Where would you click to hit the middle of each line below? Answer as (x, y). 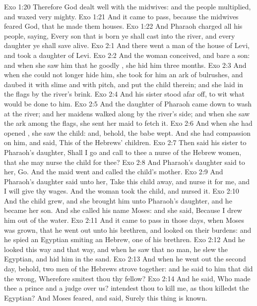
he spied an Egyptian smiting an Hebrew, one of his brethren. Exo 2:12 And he (125, 239)
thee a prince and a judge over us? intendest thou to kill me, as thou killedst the (127, 288)
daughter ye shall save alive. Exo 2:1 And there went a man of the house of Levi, (127, 45)
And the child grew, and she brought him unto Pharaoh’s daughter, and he (118, 200)
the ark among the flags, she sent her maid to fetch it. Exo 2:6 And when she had (128, 123)
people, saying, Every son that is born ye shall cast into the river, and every (120, 35)
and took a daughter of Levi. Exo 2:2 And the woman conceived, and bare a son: (127, 55)
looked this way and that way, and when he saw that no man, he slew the (116, 249)
